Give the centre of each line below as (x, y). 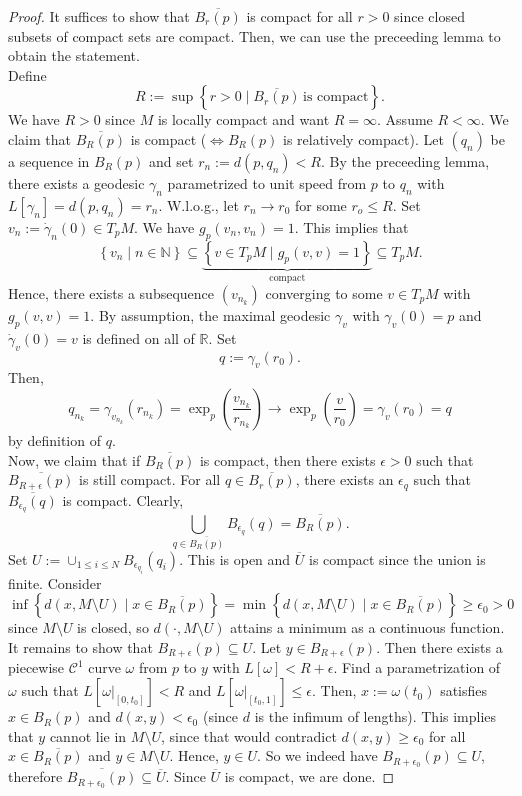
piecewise (36, 667)
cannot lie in (88, 735)
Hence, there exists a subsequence (111, 293)
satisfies (464, 690)
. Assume (405, 119)
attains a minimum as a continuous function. (367, 627)
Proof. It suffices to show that (99, 16)
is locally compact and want (243, 119)
